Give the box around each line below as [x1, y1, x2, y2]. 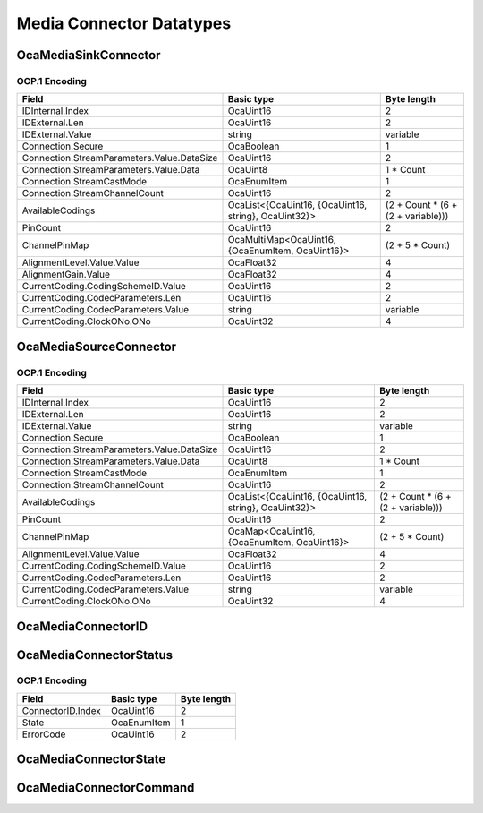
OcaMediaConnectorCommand [16, 780, 195, 796]
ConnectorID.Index [21, 704, 102, 716]
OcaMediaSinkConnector [16, 47, 161, 63]
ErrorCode [21, 728, 66, 740]
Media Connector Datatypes [16, 13, 232, 33]
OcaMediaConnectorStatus [16, 647, 174, 663]
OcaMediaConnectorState [16, 752, 166, 767]
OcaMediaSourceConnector [16, 338, 177, 354]
